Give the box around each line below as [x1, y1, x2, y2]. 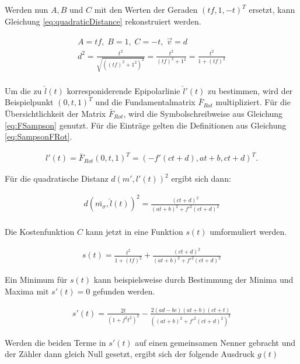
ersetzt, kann [249, 4, 295, 15]
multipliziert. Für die [215, 96, 291, 108]
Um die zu [5, 84, 42, 96]
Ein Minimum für [5, 273, 68, 286]
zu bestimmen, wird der [207, 84, 293, 96]
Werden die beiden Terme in [5, 336, 106, 348]
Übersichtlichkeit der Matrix [5, 108, 106, 120]
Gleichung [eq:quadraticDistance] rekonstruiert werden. [5, 15, 201, 27]
